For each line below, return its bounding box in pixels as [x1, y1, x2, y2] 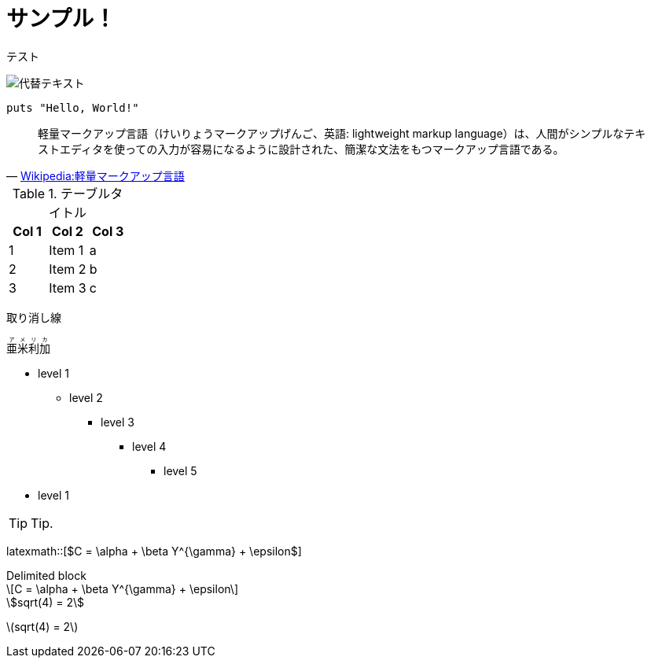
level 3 [101, 415, 135, 429]
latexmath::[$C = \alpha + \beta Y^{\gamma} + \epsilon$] [6, 544, 302, 558]
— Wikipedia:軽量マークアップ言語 [6, 168, 185, 183]
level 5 [164, 463, 197, 478]
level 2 [69, 390, 103, 404]
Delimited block [6, 568, 86, 582]
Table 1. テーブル [12, 185, 111, 201]
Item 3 [49, 279, 86, 296]
